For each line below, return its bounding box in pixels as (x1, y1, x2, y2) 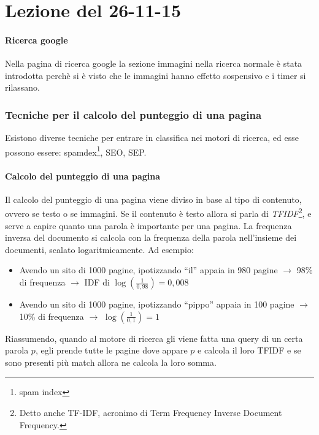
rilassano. (5, 81, 40, 94)
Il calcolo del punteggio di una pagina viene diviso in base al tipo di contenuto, (5, 192, 302, 205)
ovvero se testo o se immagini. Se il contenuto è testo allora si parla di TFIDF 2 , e (5, 205, 312, 220)
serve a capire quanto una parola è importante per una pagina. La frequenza (5, 219, 292, 232)
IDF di (84, 276, 110, 289)
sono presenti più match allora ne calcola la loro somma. (5, 355, 217, 368)
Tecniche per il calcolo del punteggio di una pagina (5, 107, 262, 122)
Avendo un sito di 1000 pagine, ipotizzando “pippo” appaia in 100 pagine (19, 298, 294, 311)
